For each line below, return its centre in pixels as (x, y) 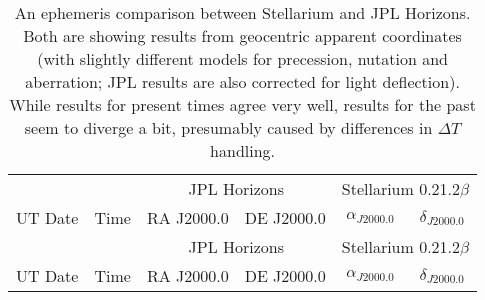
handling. (243, 150)
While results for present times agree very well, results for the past (242, 104)
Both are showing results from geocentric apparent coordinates (242, 35)
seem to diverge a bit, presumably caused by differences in (228, 127)
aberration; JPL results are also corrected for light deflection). (242, 81)
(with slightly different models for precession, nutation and (242, 58)
